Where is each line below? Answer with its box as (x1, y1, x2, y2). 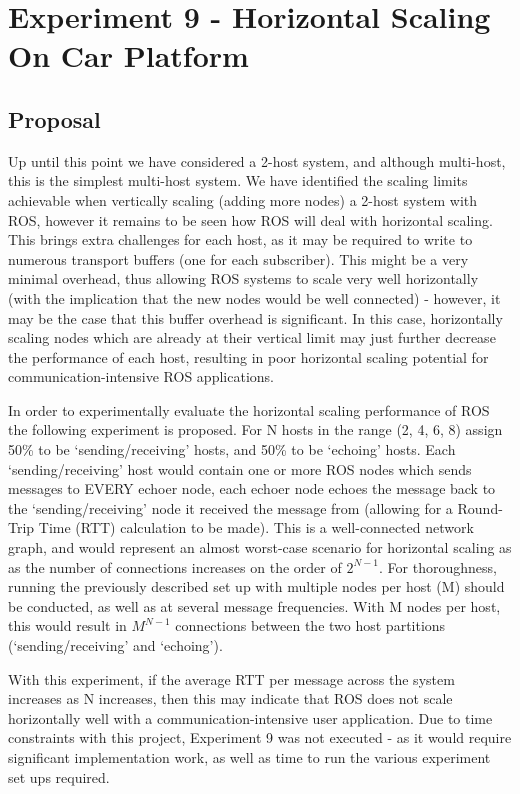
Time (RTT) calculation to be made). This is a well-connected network (38, 517, 474, 538)
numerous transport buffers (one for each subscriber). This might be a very (8, 248, 469, 269)
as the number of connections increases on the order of (8, 556, 342, 577)
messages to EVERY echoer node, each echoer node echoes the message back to (8, 478, 496, 499)
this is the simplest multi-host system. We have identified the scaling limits (8, 170, 468, 191)
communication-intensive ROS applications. (8, 366, 274, 387)
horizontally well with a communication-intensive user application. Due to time (8, 707, 493, 728)
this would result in (8, 615, 127, 636)
